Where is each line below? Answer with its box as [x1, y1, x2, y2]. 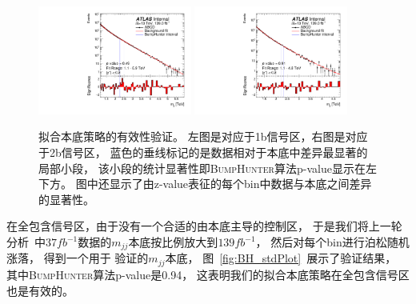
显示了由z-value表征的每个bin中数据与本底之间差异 [109, 175, 372, 192]
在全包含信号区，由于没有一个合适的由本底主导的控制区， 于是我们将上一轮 [6, 218, 402, 234]
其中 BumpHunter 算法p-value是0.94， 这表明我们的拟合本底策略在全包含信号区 [6, 266, 410, 282]
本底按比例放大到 [128, 234, 218, 250]
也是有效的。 [6, 282, 74, 298]
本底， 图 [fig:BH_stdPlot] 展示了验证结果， [165, 250, 397, 266]
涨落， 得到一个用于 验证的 [6, 250, 149, 266]
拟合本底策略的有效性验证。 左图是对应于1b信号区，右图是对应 [38, 128, 368, 145]
